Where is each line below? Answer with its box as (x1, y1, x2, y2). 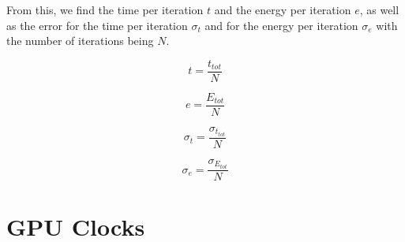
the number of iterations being (6, 32, 154, 49)
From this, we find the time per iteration (6, 2, 204, 17)
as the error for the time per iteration (6, 17, 188, 33)
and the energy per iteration (214, 2, 351, 17)
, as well (359, 2, 399, 17)
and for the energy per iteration (204, 17, 358, 33)
